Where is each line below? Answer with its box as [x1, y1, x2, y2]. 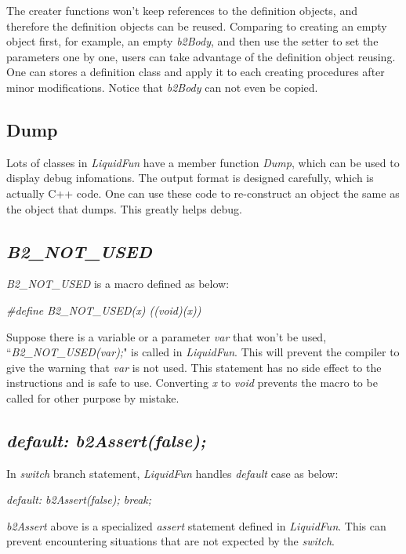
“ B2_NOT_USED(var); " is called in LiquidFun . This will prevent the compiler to [6, 344, 400, 360]
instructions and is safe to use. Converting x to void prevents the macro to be [6, 374, 378, 391]
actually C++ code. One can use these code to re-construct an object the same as [6, 184, 400, 201]
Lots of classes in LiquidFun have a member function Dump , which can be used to [6, 154, 400, 170]
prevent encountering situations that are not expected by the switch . [6, 533, 335, 549]
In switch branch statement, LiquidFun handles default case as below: [6, 465, 339, 481]
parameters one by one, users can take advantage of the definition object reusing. [6, 48, 396, 64]
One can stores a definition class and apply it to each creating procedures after [6, 64, 385, 80]
